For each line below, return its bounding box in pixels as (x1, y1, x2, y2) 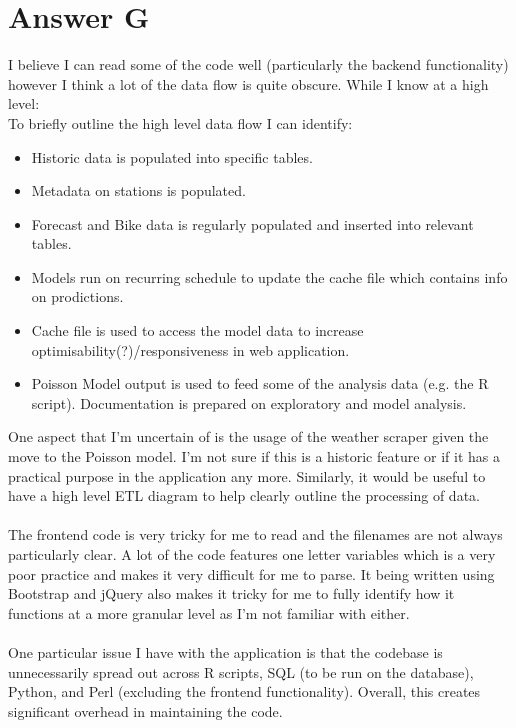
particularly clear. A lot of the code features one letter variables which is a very (8, 544, 496, 564)
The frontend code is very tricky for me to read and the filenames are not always (8, 524, 503, 545)
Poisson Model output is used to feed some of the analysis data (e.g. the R (31, 373, 489, 394)
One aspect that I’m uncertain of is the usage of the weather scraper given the (8, 426, 489, 447)
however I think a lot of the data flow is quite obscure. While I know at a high (8, 73, 489, 94)
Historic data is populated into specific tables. (31, 146, 313, 167)
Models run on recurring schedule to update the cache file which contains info (31, 266, 508, 287)
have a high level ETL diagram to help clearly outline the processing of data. (8, 485, 480, 506)
